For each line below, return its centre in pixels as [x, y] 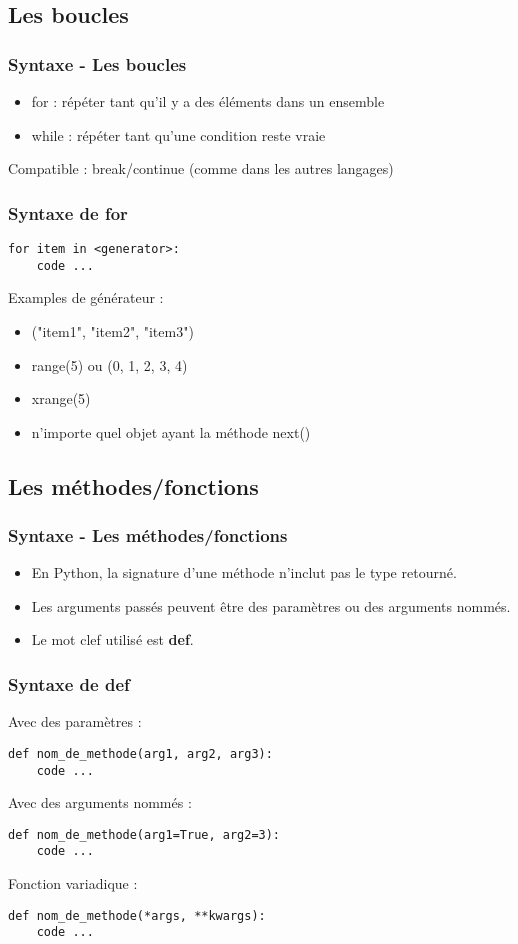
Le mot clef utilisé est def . [112, 639]
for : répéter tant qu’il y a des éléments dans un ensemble [208, 101]
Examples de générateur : [86, 297]
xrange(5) [61, 398]
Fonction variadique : [73, 883]
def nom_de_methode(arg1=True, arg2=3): [144, 834]
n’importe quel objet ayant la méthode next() [171, 431]
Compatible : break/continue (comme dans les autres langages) [201, 168]
